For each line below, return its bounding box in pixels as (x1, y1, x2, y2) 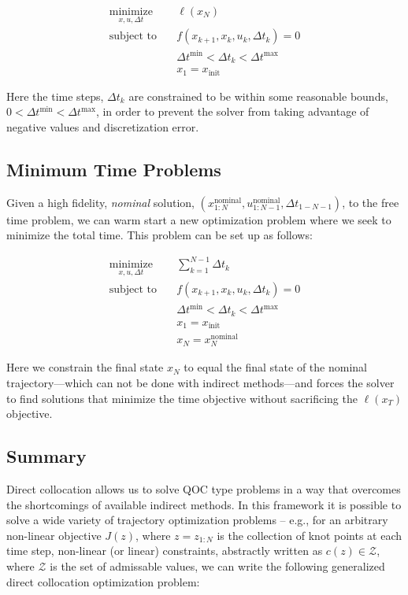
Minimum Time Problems (6, 157, 221, 181)
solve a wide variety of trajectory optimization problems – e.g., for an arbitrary (6, 512, 388, 528)
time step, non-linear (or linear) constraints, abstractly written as (6, 542, 323, 559)
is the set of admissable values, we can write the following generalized (50, 557, 385, 574)
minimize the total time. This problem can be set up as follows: (6, 227, 313, 243)
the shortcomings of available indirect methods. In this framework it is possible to (6, 496, 402, 512)
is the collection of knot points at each (217, 527, 402, 543)
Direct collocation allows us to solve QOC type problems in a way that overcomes (6, 481, 401, 497)
